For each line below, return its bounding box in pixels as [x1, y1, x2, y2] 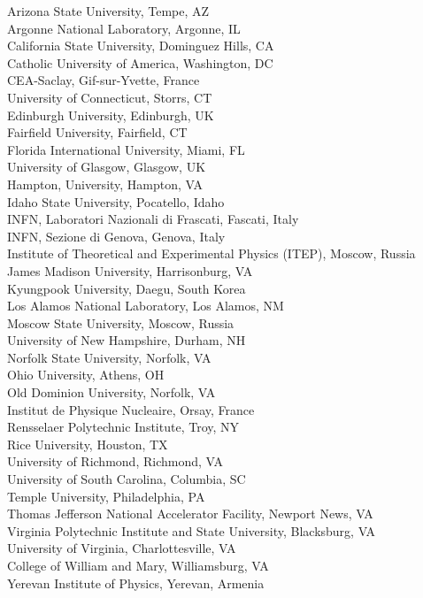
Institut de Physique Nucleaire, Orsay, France [7, 400, 255, 418]
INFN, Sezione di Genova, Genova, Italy [7, 226, 226, 245]
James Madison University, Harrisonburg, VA [7, 261, 253, 280]
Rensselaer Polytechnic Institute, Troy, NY [7, 418, 240, 436]
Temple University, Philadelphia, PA [7, 487, 205, 505]
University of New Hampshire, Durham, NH [7, 331, 246, 349]
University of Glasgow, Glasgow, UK [7, 157, 206, 176]
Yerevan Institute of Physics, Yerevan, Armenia [7, 573, 265, 592]
